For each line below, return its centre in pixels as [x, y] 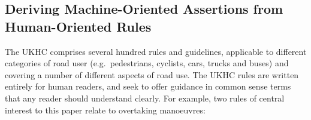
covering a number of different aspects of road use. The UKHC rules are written [152, 74]
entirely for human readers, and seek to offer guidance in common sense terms [148, 86]
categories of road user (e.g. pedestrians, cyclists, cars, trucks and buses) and [147, 63]
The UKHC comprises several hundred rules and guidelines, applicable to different [156, 51]
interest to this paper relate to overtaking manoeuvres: [105, 110]
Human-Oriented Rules [78, 26]
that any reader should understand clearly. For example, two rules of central [145, 98]
